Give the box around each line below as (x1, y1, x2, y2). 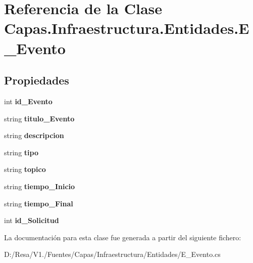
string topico (4, 164, 46, 174)
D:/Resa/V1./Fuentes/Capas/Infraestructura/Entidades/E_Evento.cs (4, 249, 221, 259)
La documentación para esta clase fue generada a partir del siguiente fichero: (4, 232, 241, 242)
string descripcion (4, 130, 64, 141)
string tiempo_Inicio (4, 181, 75, 191)
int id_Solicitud (4, 215, 59, 226)
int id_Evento (4, 96, 53, 106)
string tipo (4, 147, 38, 157)
